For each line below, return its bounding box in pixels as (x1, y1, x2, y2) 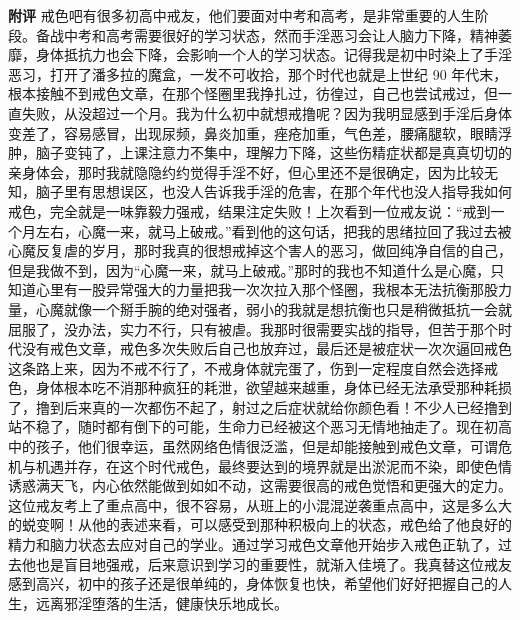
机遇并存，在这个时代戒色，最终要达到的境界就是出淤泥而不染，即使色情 (35, 455, 512, 476)
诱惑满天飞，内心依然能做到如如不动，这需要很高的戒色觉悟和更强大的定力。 (8, 475, 512, 496)
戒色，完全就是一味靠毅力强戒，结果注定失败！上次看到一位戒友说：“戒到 (8, 200, 491, 221)
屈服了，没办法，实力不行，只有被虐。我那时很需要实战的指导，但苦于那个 (8, 318, 498, 339)
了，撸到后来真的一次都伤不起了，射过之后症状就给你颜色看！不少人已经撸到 (8, 396, 512, 417)
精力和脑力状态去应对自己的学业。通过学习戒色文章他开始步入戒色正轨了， (8, 534, 498, 555)
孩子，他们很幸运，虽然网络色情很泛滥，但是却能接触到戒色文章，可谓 (35, 436, 498, 457)
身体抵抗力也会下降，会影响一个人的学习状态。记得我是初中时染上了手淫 (35, 44, 512, 65)
